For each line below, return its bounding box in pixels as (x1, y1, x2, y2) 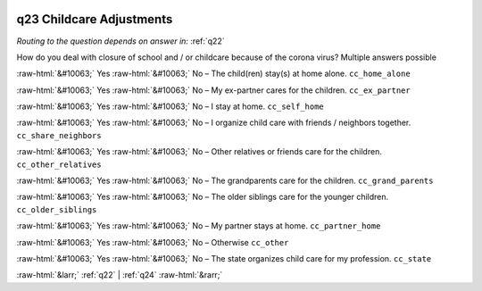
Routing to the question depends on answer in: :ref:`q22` (16, 36, 225, 46)
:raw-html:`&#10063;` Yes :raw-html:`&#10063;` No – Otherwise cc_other (16, 237, 289, 247)
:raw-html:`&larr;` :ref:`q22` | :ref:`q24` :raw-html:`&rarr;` (16, 270, 223, 280)
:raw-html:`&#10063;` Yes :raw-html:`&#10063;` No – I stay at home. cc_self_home (16, 101, 325, 112)
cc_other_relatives (16, 159, 102, 170)
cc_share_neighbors (16, 130, 102, 140)
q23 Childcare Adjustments (16, 12, 173, 27)
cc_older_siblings (16, 204, 97, 214)
